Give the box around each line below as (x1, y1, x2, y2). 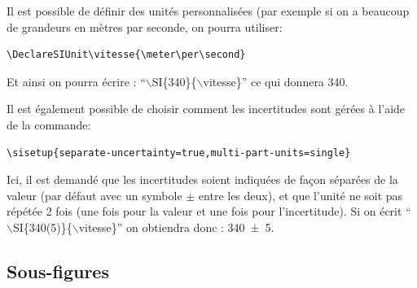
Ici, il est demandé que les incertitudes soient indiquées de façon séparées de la (7, 171, 398, 188)
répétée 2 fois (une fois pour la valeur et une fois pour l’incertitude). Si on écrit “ (7, 203, 411, 220)
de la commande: (7, 116, 91, 133)
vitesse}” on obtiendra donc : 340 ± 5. (78, 218, 274, 235)
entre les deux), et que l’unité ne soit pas (198, 186, 403, 203)
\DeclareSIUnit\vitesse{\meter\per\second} (7, 49, 246, 61)
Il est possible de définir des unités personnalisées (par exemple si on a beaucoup (7, 2, 410, 19)
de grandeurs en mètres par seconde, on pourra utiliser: (7, 18, 283, 35)
